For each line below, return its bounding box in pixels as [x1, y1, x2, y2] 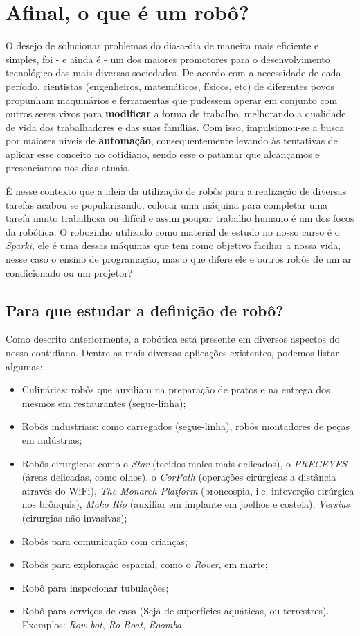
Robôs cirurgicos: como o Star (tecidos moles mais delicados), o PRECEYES [21, 456, 348, 470]
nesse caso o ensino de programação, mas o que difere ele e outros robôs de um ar [6, 252, 352, 266]
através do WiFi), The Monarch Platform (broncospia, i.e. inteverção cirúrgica [21, 483, 354, 497]
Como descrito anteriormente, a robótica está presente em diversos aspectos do [6, 332, 340, 346]
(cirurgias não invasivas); [21, 510, 127, 524]
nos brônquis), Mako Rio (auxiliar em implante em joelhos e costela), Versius [21, 497, 350, 511]
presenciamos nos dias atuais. [6, 160, 130, 175]
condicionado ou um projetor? [6, 265, 133, 280]
